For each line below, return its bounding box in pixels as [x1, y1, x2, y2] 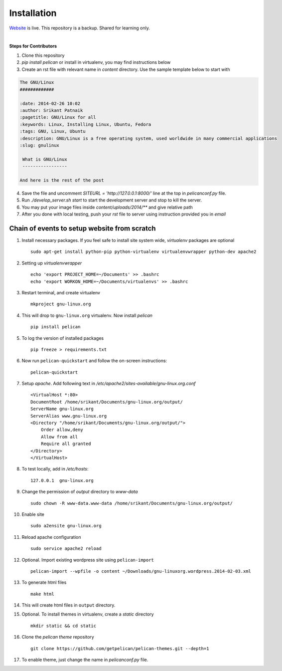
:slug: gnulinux [19, 143, 60, 148]
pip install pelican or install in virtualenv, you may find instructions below [21, 59, 171, 65]
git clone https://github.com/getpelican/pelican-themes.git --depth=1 [30, 646, 209, 651]
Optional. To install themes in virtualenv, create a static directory [21, 611, 154, 617]
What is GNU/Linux [22, 156, 67, 162]
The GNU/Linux [19, 80, 54, 85]
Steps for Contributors [9, 43, 57, 49]
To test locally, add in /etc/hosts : [21, 466, 89, 472]
